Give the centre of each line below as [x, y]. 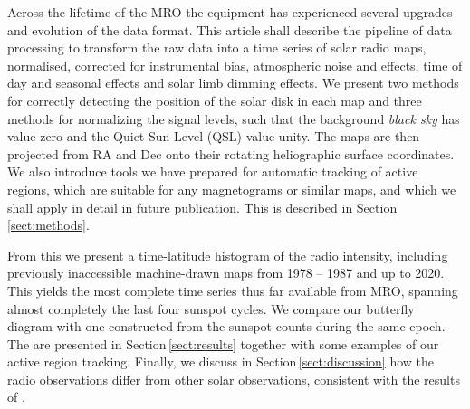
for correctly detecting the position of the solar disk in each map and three [215, 100]
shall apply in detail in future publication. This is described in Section [202, 207]
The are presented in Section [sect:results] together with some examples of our [223, 343]
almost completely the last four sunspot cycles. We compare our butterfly [211, 308]
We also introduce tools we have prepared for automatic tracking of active [213, 171]
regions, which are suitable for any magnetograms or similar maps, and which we [232, 189]
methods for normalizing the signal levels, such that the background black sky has [234, 118]
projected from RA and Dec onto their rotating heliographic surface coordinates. [231, 153]
